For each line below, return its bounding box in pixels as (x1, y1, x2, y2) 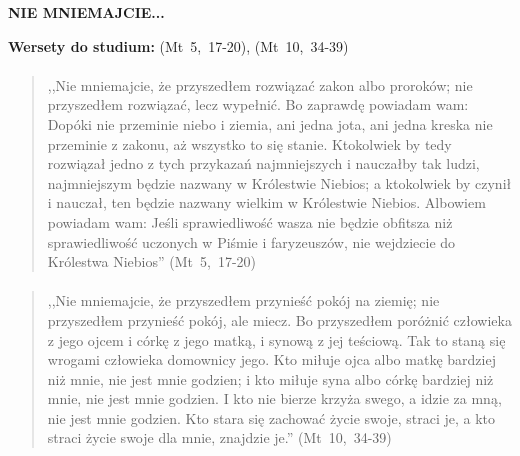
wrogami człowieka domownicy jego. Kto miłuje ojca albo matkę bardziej (47, 349, 496, 370)
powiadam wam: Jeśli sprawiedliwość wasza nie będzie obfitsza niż (47, 211, 453, 232)
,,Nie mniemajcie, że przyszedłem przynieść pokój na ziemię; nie (47, 290, 440, 311)
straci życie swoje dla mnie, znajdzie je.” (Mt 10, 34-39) (47, 427, 392, 448)
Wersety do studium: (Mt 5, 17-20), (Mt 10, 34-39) (8, 35, 349, 56)
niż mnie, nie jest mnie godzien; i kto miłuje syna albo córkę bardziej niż (47, 368, 494, 389)
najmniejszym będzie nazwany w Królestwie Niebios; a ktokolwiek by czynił (47, 172, 512, 193)
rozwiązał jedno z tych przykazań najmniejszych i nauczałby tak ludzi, (47, 153, 480, 174)
